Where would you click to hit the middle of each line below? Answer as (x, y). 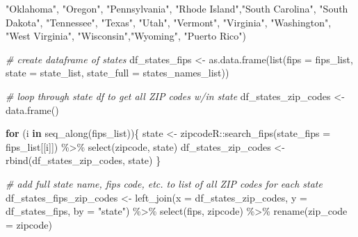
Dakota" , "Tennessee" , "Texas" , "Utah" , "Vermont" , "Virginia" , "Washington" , (169, 22)
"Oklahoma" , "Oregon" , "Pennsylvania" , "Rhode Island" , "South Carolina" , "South (177, 8)
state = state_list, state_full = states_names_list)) (117, 73)
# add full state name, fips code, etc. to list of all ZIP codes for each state (164, 183)
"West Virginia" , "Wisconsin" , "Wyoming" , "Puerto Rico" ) (126, 36)
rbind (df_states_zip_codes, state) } (83, 160)
